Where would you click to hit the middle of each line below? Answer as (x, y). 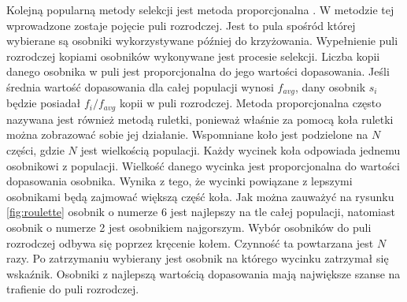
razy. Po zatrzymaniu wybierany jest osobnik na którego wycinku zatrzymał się (198, 258)
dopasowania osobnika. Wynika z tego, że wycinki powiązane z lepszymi (179, 181)
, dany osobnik (330, 86)
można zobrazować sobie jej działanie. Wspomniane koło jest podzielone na (187, 134)
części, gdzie (35, 150)
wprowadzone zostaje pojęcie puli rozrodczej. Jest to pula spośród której (181, 25)
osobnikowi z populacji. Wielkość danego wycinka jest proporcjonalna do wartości (203, 165)
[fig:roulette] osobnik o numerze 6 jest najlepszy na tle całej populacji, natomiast (201, 212)
